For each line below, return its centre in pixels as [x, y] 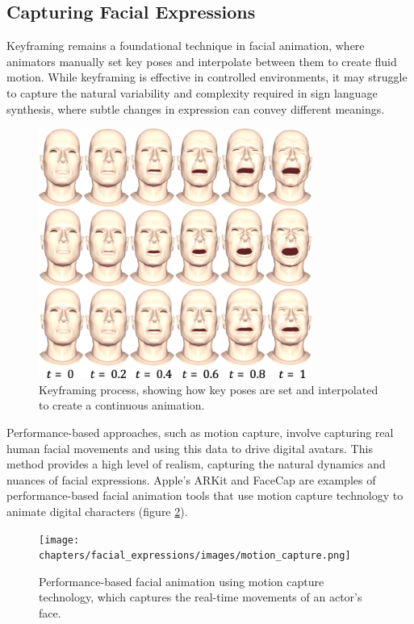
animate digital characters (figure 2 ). [97, 511]
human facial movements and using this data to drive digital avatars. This [190, 448]
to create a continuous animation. [122, 405]
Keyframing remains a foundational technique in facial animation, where [186, 46]
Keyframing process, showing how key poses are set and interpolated [209, 389]
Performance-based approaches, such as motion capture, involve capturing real [200, 432]
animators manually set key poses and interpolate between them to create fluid [202, 61]
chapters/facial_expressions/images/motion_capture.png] [195, 556]
